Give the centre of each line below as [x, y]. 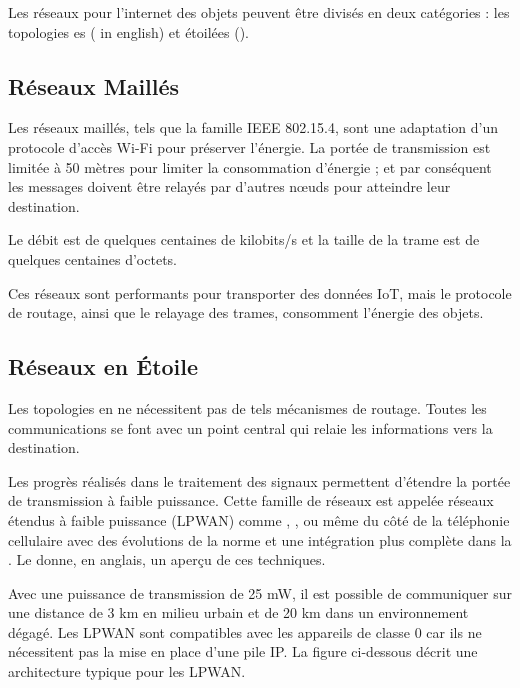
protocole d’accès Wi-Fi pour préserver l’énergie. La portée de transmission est [249, 146]
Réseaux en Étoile [103, 366]
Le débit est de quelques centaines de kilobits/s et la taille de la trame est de [244, 239]
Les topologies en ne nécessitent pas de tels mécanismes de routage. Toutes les [247, 407]
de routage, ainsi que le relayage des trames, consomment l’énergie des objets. [246, 312]
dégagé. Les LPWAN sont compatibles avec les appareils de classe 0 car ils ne [245, 631]
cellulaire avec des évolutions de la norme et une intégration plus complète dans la [260, 539]
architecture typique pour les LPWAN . [127, 671]
